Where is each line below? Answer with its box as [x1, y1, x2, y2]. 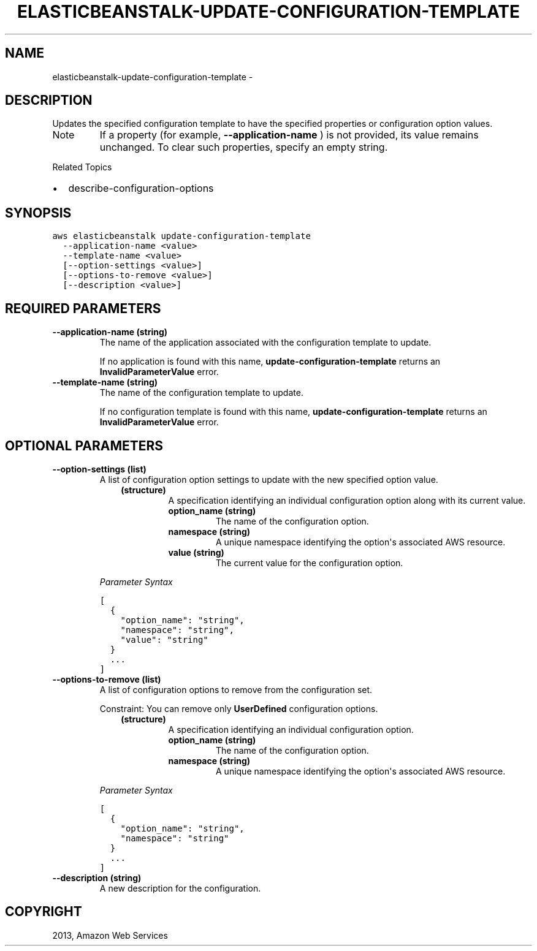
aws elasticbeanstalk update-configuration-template [52, 231, 311, 241]
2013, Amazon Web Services [52, 930, 168, 941]
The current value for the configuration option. [216, 557, 403, 568]
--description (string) [52, 872, 142, 883]
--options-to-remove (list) [52, 673, 161, 684]
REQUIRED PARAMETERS [5, 300, 161, 316]
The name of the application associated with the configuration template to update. [99, 337, 432, 348]
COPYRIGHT [5, 904, 82, 920]
